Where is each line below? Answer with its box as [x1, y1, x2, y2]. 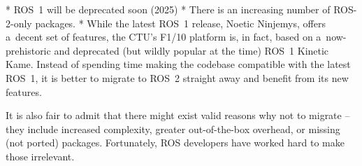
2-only [6, 15, 32, 30]
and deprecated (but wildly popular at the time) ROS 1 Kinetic [54, 43, 329, 57]
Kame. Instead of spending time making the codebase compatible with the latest [6, 57, 351, 71]
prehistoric [6, 43, 51, 57]
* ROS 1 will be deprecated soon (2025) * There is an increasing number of [6, 2, 331, 16]
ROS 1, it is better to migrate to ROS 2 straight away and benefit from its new [6, 70, 349, 85]
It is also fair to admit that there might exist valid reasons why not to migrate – [6, 108, 350, 123]
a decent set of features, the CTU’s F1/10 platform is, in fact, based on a [6, 29, 321, 44]
